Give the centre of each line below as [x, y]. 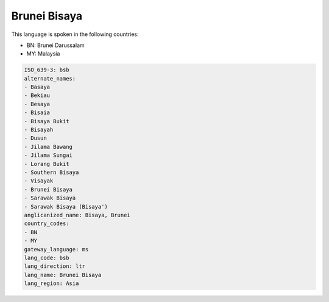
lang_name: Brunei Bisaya [63, 275]
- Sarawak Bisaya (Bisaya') [66, 207]
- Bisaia [37, 113]
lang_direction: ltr [55, 266]
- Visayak [39, 181]
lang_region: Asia [51, 283]
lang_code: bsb [47, 257]
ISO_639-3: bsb [47, 70]
